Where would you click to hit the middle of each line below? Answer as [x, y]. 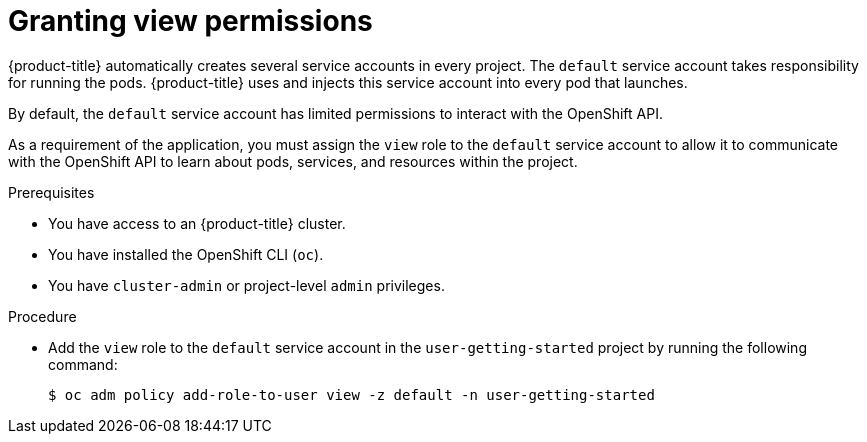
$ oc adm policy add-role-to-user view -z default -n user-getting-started [351, 394]
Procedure [42, 316]
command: [83, 364]
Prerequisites [51, 192]
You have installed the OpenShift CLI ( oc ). [186, 254]
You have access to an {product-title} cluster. [197, 223]
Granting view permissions [190, 21]
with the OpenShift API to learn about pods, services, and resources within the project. [293, 161]
